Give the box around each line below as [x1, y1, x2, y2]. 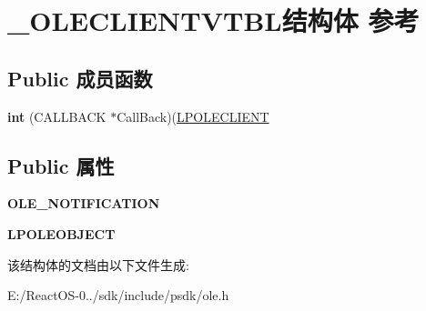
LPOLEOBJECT [7, 224, 116, 243]
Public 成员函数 [7, 64, 153, 92]
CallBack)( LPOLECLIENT [117, 106, 269, 125]
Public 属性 [7, 151, 115, 179]
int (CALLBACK [7, 106, 106, 125]
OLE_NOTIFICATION [7, 194, 160, 213]
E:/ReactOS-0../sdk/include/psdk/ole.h [7, 286, 229, 305]
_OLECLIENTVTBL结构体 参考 [7, 2, 420, 39]
